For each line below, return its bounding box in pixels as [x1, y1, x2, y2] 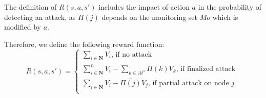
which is [212, 11, 238, 22]
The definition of [4, 2, 57, 12]
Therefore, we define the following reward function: [4, 38, 165, 49]
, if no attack [111, 51, 152, 58]
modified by [4, 21, 41, 32]
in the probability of [198, 2, 262, 12]
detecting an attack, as [4, 11, 76, 22]
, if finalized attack [176, 65, 236, 72]
